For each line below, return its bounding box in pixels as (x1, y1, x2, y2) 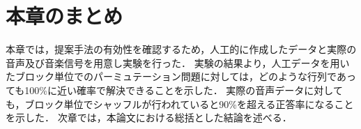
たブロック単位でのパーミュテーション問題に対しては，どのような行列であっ (6, 69, 356, 84)
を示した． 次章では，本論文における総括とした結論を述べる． (6, 110, 292, 125)
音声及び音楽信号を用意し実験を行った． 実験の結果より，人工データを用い (6, 55, 350, 70)
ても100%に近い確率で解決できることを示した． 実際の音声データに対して (6, 82, 343, 97)
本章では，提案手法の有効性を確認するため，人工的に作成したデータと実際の (6, 42, 357, 56)
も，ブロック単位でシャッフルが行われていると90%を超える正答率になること (6, 96, 354, 111)
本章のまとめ (6, 1, 123, 30)
